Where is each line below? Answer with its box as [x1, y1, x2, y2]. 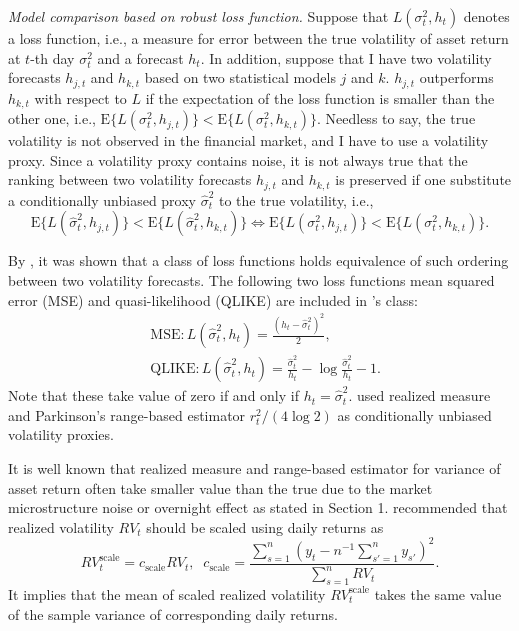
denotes [463, 6, 510, 26]
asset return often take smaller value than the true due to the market [8, 477, 433, 498]
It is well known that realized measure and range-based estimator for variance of [8, 457, 501, 478]
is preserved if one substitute [335, 169, 512, 190]
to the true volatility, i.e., [219, 189, 374, 210]
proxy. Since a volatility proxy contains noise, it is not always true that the [8, 149, 468, 170]
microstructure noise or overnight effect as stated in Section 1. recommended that [8, 497, 508, 518]
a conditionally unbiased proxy [8, 189, 196, 210]
